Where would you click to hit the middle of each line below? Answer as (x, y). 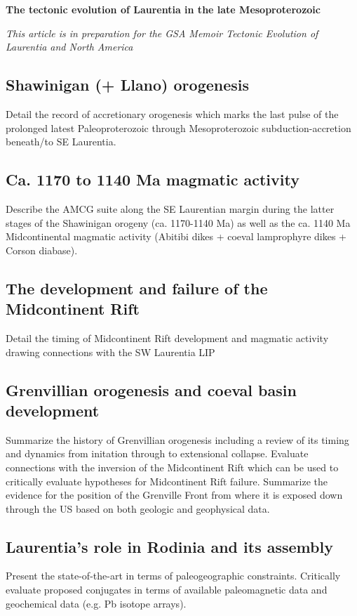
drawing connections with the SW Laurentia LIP (110, 352)
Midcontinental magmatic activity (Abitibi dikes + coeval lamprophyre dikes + (176, 236)
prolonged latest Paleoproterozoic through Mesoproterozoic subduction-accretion (178, 127)
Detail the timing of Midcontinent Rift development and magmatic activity (167, 338)
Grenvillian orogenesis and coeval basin (151, 389)
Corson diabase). (42, 250)
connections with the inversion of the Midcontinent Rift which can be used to (172, 467)
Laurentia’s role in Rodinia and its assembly (169, 546)
